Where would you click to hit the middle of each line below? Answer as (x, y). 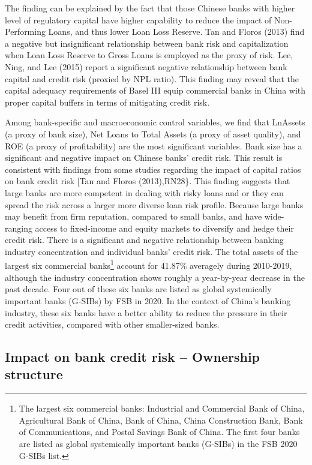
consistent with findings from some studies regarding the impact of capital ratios (153, 169)
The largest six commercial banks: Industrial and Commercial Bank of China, (162, 408)
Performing (25, 31)
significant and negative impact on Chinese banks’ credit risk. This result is (144, 157)
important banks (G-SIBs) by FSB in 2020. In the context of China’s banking (148, 300)
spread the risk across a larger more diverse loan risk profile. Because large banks (154, 204)
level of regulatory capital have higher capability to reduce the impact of (138, 19)
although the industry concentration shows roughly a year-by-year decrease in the (155, 277)
